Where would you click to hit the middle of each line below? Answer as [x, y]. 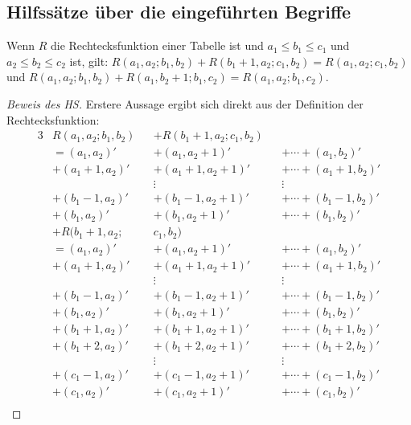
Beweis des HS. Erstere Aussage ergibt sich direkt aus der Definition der [185, 103]
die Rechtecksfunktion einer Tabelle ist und [157, 45]
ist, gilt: [89, 61]
